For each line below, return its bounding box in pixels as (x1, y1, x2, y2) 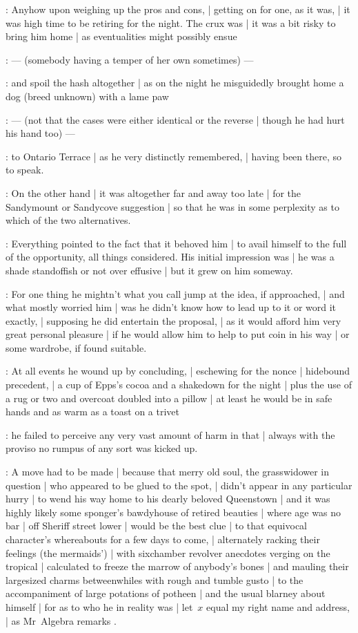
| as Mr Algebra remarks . (6, 613, 117, 627)
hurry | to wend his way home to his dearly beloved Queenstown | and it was (6, 491, 330, 506)
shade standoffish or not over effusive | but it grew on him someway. (6, 263, 293, 277)
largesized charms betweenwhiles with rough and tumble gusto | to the (6, 572, 304, 587)
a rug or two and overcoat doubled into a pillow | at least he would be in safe (6, 390, 332, 405)
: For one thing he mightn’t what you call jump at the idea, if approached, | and (6, 286, 345, 301)
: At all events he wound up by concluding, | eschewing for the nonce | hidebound (6, 363, 350, 378)
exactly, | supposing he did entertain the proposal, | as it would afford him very (6, 313, 341, 328)
